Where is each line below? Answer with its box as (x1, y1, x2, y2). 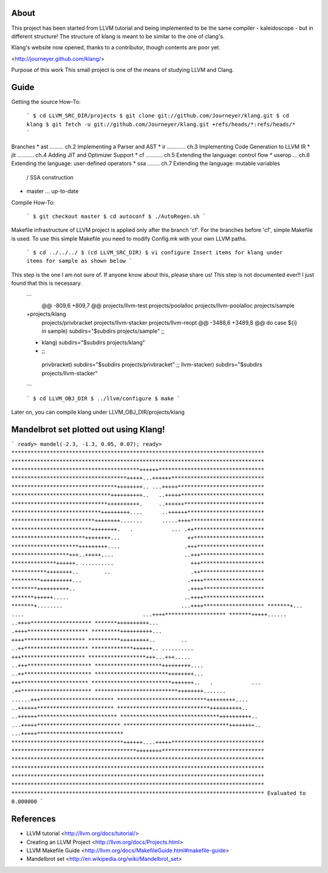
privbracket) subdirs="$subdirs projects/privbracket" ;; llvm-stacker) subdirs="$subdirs (41, 361, 262, 368)
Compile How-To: (11, 198, 55, 206)
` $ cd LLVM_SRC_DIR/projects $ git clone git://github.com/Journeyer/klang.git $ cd (26, 113, 290, 119)
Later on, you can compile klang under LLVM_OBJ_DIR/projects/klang (11, 408, 185, 416)
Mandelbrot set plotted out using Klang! (11, 424, 165, 434)
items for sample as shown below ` (26, 257, 133, 265)
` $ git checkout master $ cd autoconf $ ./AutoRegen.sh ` (26, 213, 207, 220)
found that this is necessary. (11, 280, 82, 287)
